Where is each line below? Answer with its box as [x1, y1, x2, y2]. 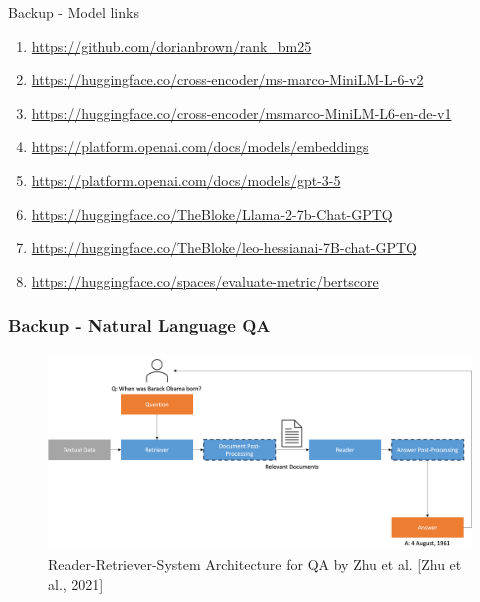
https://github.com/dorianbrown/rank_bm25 [31, 35, 312, 56]
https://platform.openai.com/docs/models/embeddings [31, 136, 369, 157]
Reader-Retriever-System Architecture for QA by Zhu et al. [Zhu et [48, 554, 462, 575]
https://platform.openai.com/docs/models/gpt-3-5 [31, 169, 341, 190]
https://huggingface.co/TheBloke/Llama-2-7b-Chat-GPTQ [31, 203, 393, 224]
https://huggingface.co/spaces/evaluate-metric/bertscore [31, 270, 379, 291]
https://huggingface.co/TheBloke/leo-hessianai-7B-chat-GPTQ [31, 237, 417, 258]
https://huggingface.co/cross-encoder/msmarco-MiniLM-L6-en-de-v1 [31, 102, 452, 123]
